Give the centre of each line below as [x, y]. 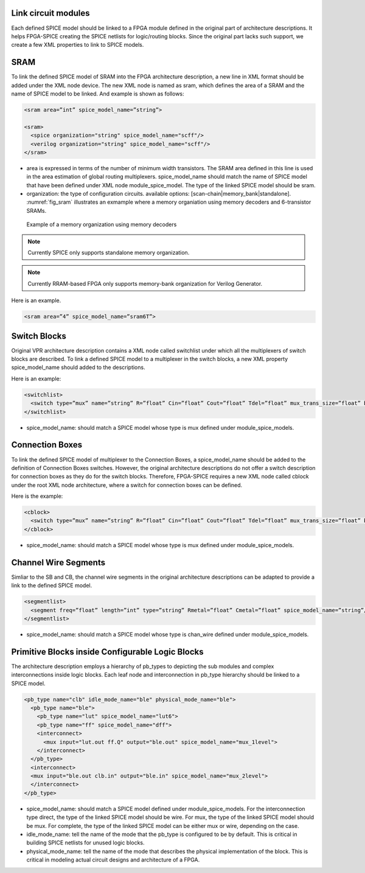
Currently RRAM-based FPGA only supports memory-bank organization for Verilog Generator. [145, 283]
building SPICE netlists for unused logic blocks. [86, 843]
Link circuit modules [50, 13]
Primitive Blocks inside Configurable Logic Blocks [107, 651]
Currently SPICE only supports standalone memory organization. [109, 253]
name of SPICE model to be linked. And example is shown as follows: [98, 94]
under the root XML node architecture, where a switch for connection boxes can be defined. [127, 485]
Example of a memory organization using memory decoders [102, 224]
